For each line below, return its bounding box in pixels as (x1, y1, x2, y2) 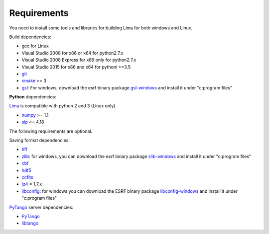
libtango (21, 220, 39, 226)
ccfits (21, 174, 33, 180)
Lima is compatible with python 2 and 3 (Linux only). (9, 103, 117, 109)
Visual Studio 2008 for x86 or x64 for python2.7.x (21, 50, 124, 56)
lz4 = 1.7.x (21, 181, 42, 187)
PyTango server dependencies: (9, 204, 74, 210)
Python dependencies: (9, 94, 57, 100)
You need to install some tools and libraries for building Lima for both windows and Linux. (9, 25, 193, 31)
